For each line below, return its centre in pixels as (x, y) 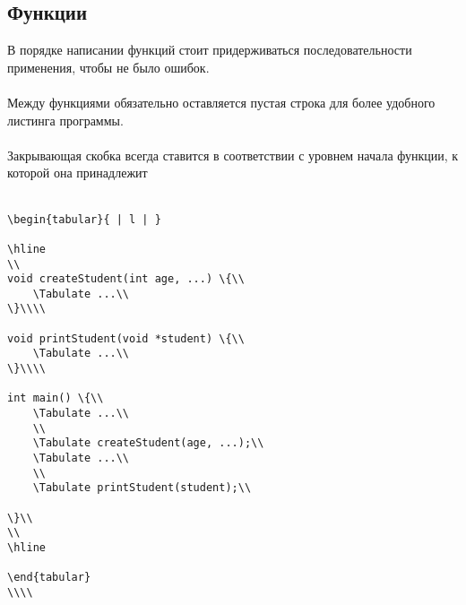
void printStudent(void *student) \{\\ (126, 338)
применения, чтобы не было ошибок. (108, 67)
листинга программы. (65, 120)
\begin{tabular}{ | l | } (84, 219)
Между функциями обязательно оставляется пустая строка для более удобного (221, 102)
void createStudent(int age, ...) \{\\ (126, 279)
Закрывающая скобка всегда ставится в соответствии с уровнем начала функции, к (233, 155)
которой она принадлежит (78, 173)
